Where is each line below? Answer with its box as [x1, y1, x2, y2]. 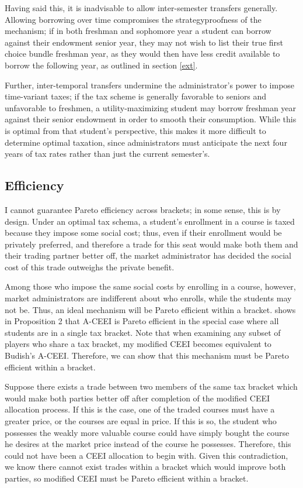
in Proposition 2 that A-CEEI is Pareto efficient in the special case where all [5, 315, 279, 327]
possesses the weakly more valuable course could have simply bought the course [5, 426, 290, 438]
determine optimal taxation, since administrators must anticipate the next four [5, 136, 287, 148]
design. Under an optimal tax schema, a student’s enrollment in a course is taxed [5, 215, 295, 227]
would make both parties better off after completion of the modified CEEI [5, 391, 270, 404]
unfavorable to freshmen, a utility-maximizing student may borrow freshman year [5, 101, 297, 114]
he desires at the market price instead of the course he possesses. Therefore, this [5, 438, 291, 450]
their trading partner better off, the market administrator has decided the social [5, 249, 291, 262]
